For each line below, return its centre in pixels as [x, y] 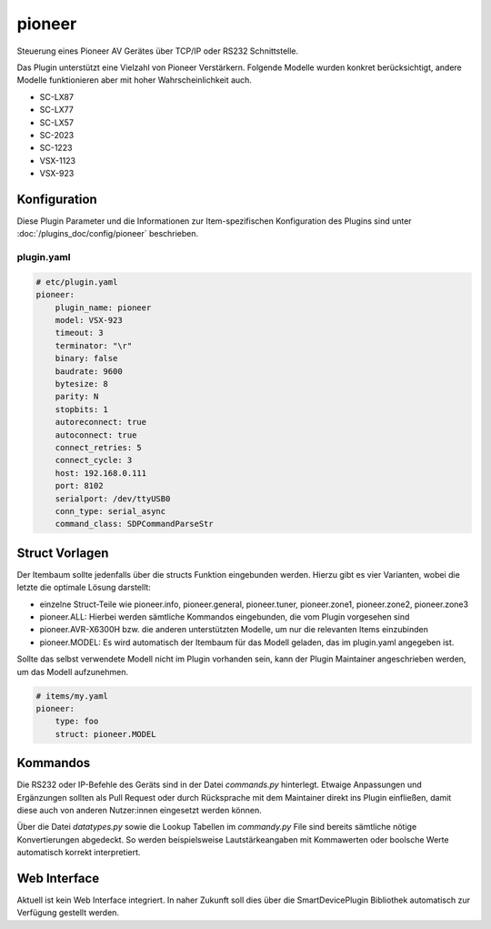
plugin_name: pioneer [103, 308]
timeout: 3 [79, 333]
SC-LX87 [57, 96]
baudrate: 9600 [89, 371]
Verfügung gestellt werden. [68, 913]
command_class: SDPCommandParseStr [134, 524]
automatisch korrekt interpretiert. [79, 853]
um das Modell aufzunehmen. [73, 672]
